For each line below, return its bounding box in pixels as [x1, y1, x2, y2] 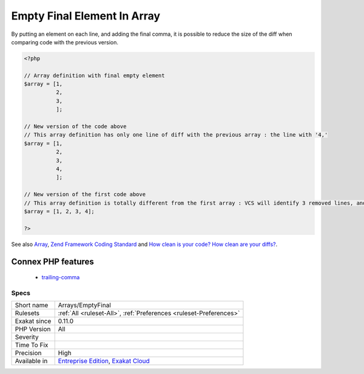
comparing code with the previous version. [11, 38, 118, 46]
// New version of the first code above [24, 191, 146, 198]
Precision [15, 349, 42, 358]
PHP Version [15, 325, 51, 333]
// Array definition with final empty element [24, 72, 165, 79]
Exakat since [15, 317, 52, 325]
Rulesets [15, 309, 39, 318]
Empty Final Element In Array [11, 9, 161, 22]
